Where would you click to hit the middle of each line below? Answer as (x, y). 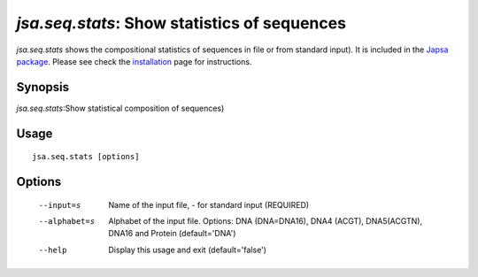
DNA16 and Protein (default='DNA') (172, 234)
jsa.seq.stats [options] (86, 157)
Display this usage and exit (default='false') (188, 250)
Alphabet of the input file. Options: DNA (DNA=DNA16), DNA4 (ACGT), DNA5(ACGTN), (266, 221)
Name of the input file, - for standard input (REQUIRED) (209, 204)
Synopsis (43, 87)
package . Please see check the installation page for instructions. (134, 61)
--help (53, 250)
